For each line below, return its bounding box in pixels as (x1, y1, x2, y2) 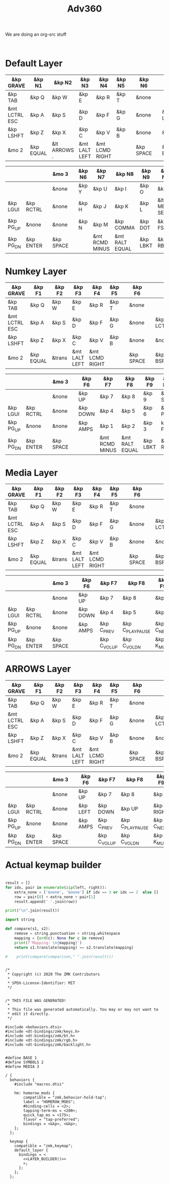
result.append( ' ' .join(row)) (14, 899, 78, 904)
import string (5, 917, 35, 923)
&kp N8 (115, 170, 134, 177)
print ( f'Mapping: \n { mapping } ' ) (14, 940, 82, 945)
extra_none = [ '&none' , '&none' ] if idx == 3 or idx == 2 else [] (14, 889, 159, 895)
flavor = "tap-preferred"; (23, 1117, 80, 1122)
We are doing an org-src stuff (5, 31, 67, 38)
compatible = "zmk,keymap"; (14, 1143, 73, 1149)
